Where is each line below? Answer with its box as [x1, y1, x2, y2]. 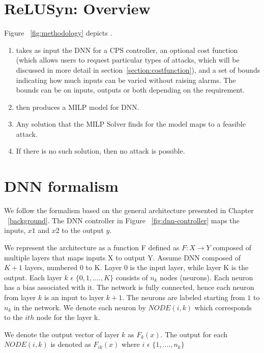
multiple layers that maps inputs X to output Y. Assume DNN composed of [4, 252, 241, 262]
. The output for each [160, 329, 228, 339]
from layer [4, 291, 36, 302]
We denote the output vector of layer [4, 329, 120, 339]
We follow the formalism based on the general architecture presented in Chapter [4, 205, 254, 216]
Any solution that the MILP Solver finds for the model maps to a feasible [16, 119, 246, 129]
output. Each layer [4, 272, 62, 282]
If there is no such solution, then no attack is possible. [16, 145, 185, 156]
